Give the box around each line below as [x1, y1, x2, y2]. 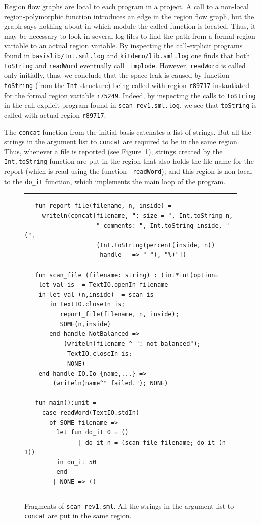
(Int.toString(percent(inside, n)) [96, 241, 215, 249]
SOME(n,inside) [60, 320, 111, 328]
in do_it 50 [56, 458, 97, 466]
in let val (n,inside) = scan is [38, 291, 154, 298]
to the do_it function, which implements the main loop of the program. [4, 176, 226, 186]
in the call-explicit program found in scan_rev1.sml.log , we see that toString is [4, 100, 257, 110]
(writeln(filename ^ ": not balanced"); [63, 340, 201, 347]
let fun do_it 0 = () [56, 429, 129, 436]
